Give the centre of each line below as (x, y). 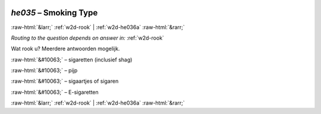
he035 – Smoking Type (54, 13)
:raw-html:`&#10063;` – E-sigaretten (55, 92)
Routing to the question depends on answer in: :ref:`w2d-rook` (88, 38)
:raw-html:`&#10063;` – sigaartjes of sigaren (65, 81)
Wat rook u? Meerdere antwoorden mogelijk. (65, 49)
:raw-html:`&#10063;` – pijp (44, 70)
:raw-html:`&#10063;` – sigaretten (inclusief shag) (72, 60)
